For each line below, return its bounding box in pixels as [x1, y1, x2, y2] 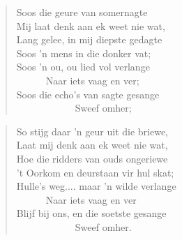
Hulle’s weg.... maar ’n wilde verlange [16, 179, 176, 193]
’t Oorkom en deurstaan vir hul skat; [16, 165, 174, 179]
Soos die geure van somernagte [16, 5, 148, 19]
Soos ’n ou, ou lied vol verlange [16, 59, 150, 74]
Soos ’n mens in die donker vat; [16, 45, 151, 60]
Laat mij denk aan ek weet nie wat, [16, 137, 168, 152]
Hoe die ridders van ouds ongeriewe [16, 151, 168, 165]
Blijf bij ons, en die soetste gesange [16, 206, 167, 220]
